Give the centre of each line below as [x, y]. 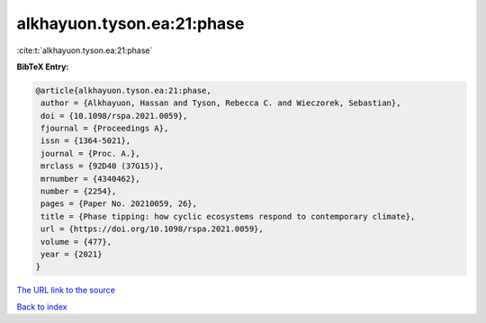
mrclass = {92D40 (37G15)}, [103, 166]
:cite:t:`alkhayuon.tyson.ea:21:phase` [85, 50]
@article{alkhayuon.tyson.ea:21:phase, [123, 90]
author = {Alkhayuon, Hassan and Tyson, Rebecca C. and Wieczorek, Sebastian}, [221, 103]
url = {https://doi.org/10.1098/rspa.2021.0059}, [153, 229]
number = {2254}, [79, 192]
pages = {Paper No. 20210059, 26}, [119, 204]
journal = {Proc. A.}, [91, 153]
